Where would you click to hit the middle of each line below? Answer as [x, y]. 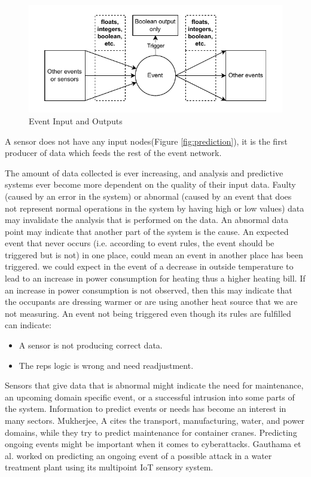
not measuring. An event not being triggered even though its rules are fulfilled [148, 313]
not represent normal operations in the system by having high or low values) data [155, 208]
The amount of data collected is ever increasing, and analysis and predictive [144, 172]
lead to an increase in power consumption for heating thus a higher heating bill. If [155, 278]
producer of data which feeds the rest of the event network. [113, 153]
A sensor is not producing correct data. [91, 345]
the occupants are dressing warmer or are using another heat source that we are [151, 302]
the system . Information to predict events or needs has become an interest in [146, 409]
